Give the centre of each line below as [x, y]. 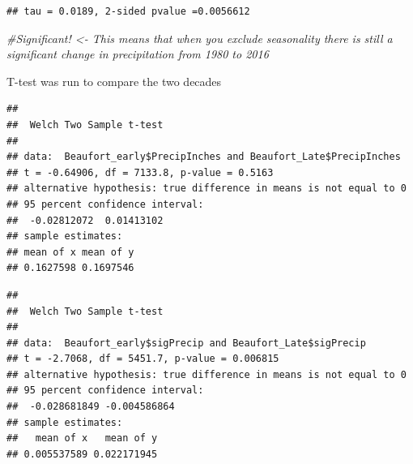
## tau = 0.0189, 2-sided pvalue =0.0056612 [128, 11]
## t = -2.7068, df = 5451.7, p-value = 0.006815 [143, 359]
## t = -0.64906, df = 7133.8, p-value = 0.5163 [140, 172]
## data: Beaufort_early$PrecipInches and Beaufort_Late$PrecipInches [204, 157]
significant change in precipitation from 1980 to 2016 [138, 54]
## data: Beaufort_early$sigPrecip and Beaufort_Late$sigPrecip [186, 343]
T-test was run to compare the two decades [114, 81]
